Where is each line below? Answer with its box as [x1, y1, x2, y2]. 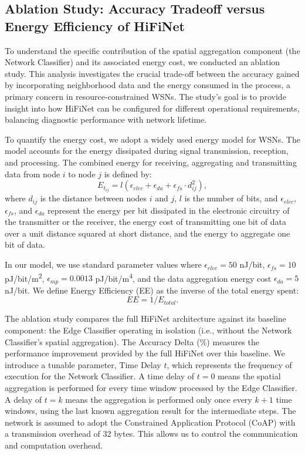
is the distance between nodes [40, 192, 147, 204]
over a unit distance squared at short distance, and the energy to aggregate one [5, 227, 290, 239]
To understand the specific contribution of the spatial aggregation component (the [5, 44, 300, 56]
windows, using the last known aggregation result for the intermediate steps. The [5, 405, 296, 417]
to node [68, 167, 96, 180]
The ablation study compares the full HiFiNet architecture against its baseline [5, 312, 286, 325]
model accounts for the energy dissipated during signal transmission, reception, [5, 144, 289, 157]
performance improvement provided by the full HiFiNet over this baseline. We [5, 347, 285, 359]
